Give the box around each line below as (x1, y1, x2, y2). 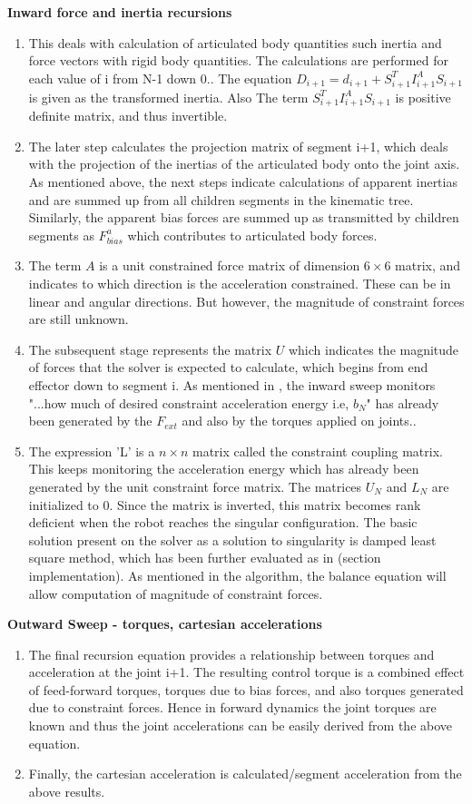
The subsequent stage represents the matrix (28, 339, 272, 358)
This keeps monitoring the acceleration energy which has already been (28, 459, 419, 478)
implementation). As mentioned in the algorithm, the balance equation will (28, 565, 447, 584)
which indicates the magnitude (288, 339, 459, 358)
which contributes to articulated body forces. (127, 225, 378, 244)
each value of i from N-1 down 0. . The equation (28, 68, 292, 87)
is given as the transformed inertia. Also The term (28, 87, 309, 106)
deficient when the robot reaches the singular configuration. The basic (28, 513, 418, 532)
